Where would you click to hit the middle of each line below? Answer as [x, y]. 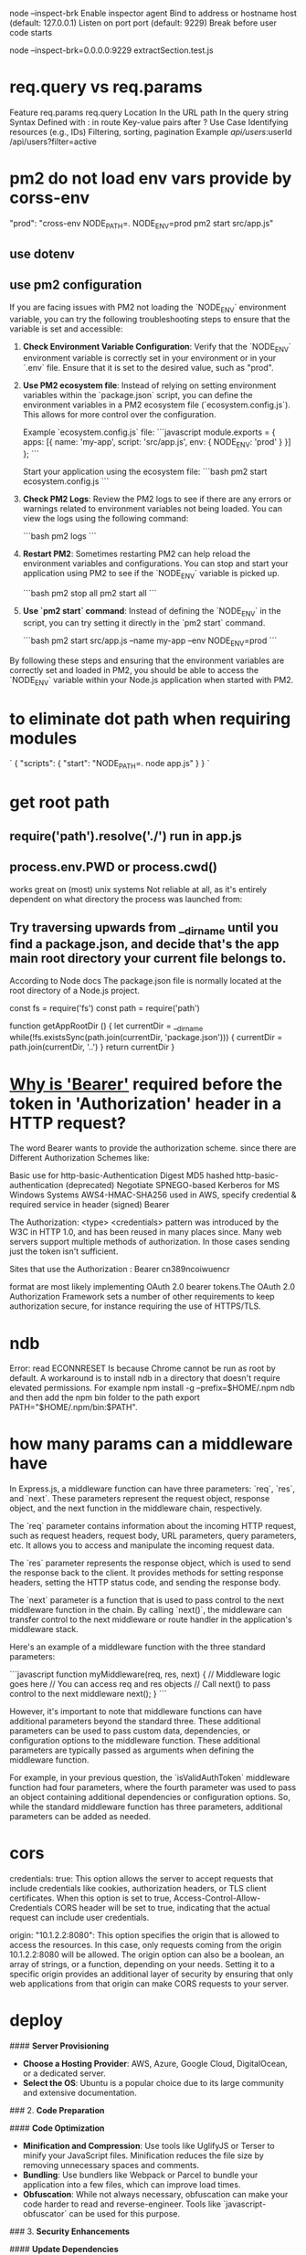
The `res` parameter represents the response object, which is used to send [150, 1563]
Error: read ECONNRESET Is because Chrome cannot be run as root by [142, 1368]
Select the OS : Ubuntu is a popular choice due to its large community [153, 2083]
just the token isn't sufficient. [64, 1251]
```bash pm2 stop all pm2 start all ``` [90, 594]
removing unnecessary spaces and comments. [111, 2165]
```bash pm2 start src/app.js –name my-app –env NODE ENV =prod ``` [150, 641]
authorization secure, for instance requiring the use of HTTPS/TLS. [136, 1306]
